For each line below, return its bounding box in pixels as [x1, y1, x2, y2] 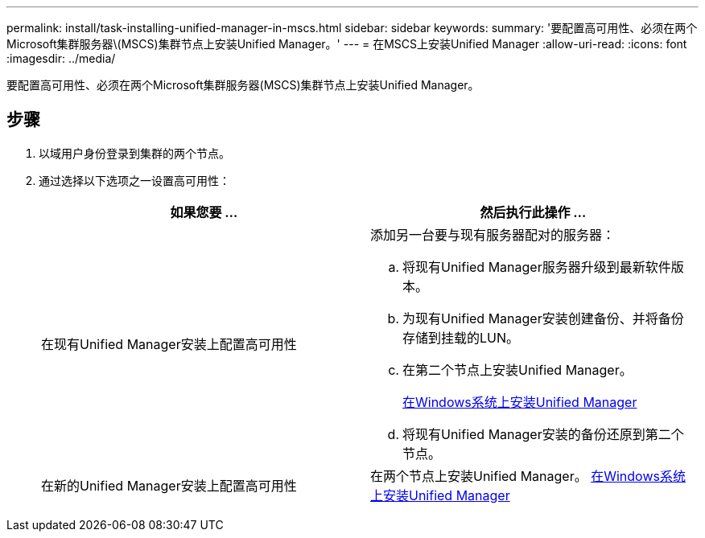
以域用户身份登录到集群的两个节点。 [39, 146, 230, 160]
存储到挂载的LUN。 [402, 329, 520, 346]
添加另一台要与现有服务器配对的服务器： [370, 226, 616, 243]
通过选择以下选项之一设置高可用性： [39, 173, 230, 187]
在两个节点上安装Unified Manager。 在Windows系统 [370, 467, 686, 484]
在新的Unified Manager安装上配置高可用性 [41, 477, 297, 494]
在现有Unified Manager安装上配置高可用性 [41, 335, 297, 352]
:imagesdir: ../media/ [6, 51, 116, 65]
